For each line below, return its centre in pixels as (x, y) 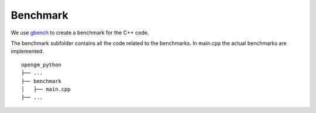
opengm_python (41, 65)
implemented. (27, 51)
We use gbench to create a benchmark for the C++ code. (80, 33)
